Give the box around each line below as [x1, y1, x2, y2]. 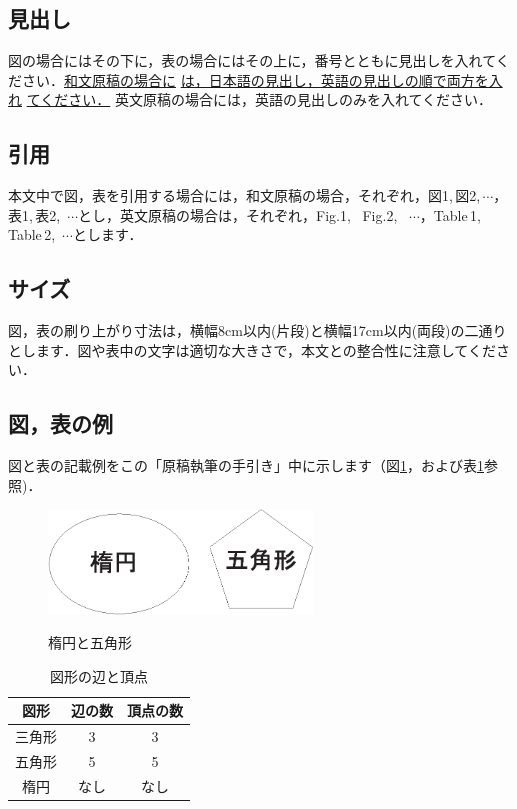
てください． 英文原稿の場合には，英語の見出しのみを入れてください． [26, 89, 493, 110]
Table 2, [8, 224, 56, 245]
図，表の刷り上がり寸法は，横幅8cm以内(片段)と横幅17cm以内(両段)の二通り [8, 320, 507, 341]
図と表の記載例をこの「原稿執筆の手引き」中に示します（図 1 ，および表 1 [8, 455, 484, 476]
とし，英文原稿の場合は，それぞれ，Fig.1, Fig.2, [78, 204, 398, 225]
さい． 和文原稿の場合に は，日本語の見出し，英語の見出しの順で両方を [21, 69, 489, 90]
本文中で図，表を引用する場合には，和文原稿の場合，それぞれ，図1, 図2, [8, 185, 481, 206]
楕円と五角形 [48, 632, 132, 653]
